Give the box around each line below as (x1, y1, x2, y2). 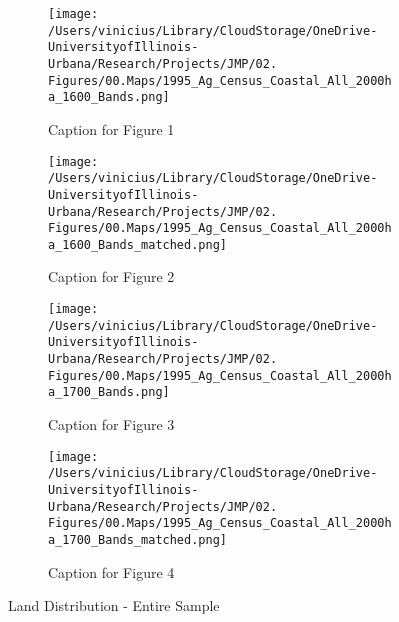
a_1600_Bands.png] (48, 90, 170, 105)
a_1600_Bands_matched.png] (48, 237, 227, 252)
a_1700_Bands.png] (48, 385, 170, 400)
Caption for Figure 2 (48, 266, 175, 287)
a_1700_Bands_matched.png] (48, 532, 227, 547)
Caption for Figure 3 (48, 414, 175, 434)
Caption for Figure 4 (48, 561, 175, 582)
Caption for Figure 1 (48, 118, 175, 139)
